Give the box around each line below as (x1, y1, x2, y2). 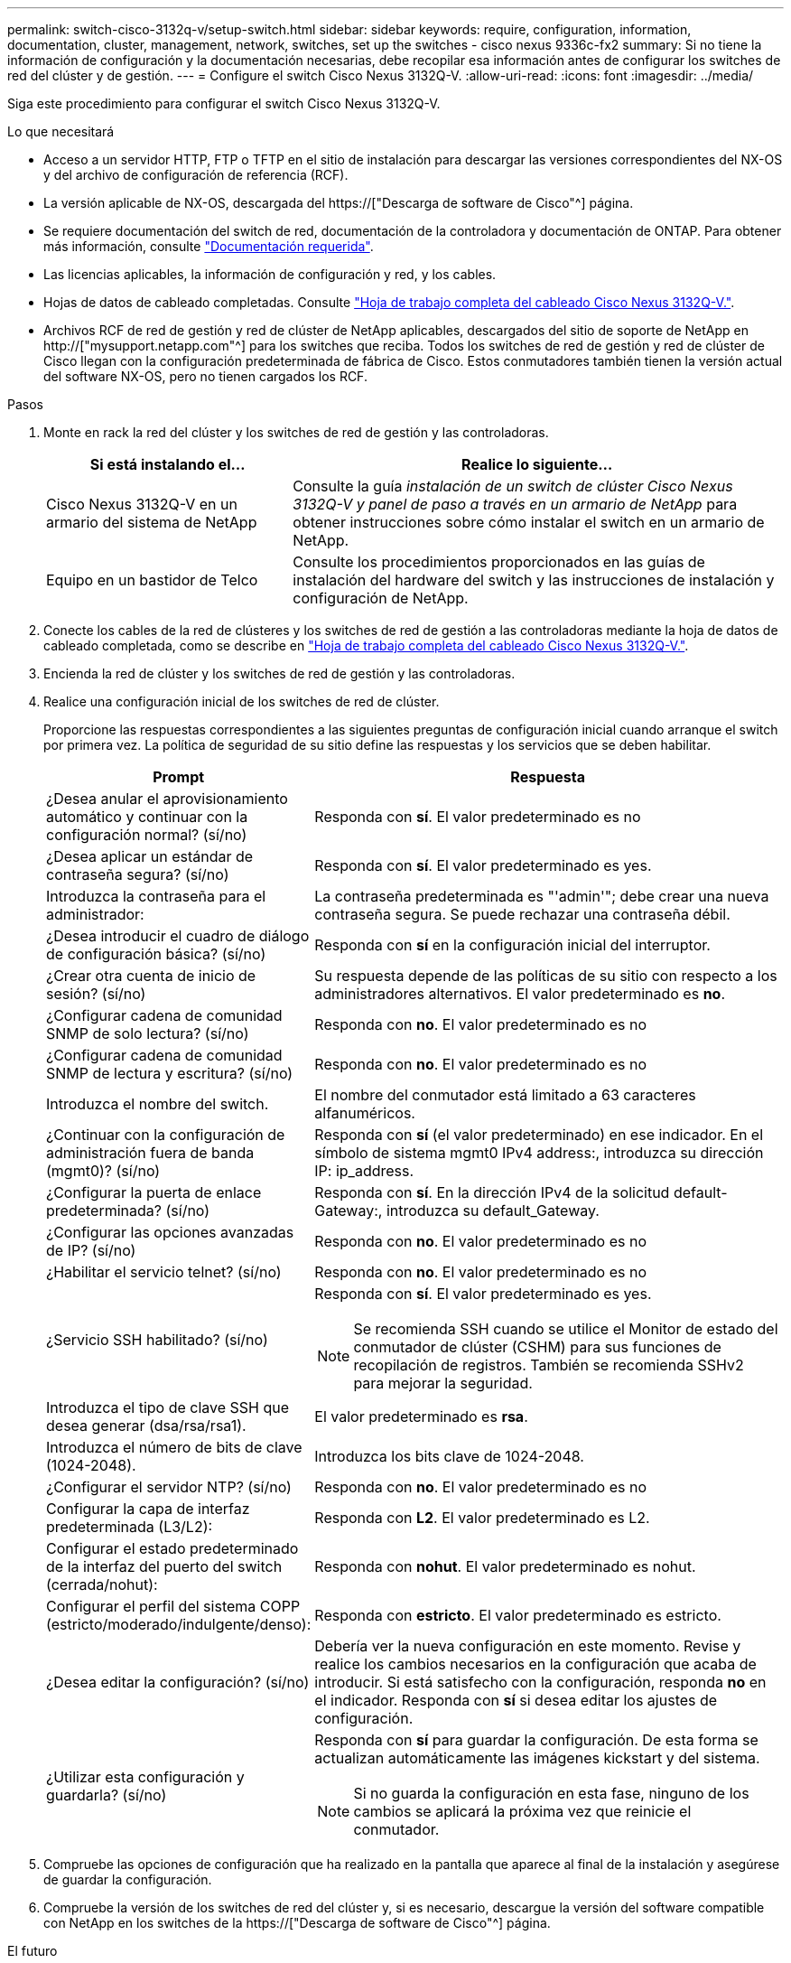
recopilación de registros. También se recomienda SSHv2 (353, 1356, 744, 1374)
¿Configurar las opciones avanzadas (46, 1223, 294, 1241)
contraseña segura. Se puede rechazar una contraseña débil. (314, 905, 731, 923)
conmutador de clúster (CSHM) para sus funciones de (353, 1338, 721, 1356)
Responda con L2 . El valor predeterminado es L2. (314, 1509, 650, 1527)
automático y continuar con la (46, 808, 248, 826)
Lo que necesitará (7, 124, 115, 139)
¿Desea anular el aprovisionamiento (46, 790, 288, 808)
